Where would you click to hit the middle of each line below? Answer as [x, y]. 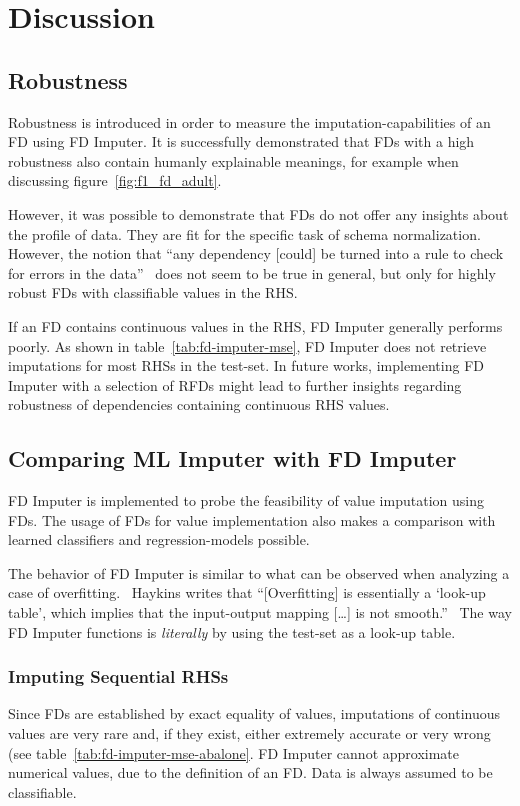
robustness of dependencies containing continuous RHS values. [199, 404]
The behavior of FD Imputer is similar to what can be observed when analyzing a [259, 572]
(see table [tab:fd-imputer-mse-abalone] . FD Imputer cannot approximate [234, 752]
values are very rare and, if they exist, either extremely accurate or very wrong [249, 733]
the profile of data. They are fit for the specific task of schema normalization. [244, 233]
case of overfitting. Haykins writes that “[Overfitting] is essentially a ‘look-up [247, 592]
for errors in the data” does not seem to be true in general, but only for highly [252, 272]
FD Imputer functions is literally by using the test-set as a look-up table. [232, 631]
